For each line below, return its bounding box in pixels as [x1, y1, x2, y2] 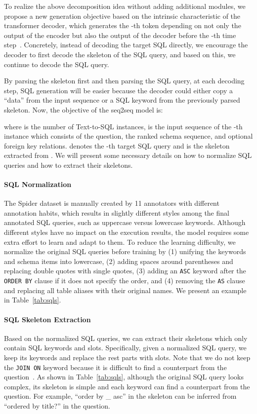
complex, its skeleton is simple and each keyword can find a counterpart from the [4, 381, 250, 391]
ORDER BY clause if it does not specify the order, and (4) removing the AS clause [4, 275, 245, 286]
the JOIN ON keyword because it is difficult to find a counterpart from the [4, 362, 227, 372]
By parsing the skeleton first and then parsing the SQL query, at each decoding [4, 75, 245, 86]
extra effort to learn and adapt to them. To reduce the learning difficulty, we [4, 236, 236, 247]
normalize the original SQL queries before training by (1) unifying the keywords [4, 246, 246, 257]
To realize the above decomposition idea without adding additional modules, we [4, 1, 246, 11]
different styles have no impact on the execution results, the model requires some [4, 227, 249, 237]
